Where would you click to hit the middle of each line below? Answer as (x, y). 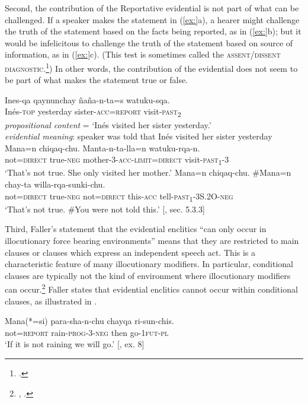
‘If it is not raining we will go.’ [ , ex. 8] (75, 344)
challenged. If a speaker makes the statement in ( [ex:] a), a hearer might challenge (152, 19)
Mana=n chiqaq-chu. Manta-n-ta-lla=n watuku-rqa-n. (102, 147)
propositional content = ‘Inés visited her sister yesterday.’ (108, 124)
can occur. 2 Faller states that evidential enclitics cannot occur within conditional (151, 288)
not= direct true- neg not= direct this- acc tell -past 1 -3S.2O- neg (119, 196)
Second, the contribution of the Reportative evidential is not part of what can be (152, 8)
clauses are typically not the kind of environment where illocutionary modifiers (148, 275)
